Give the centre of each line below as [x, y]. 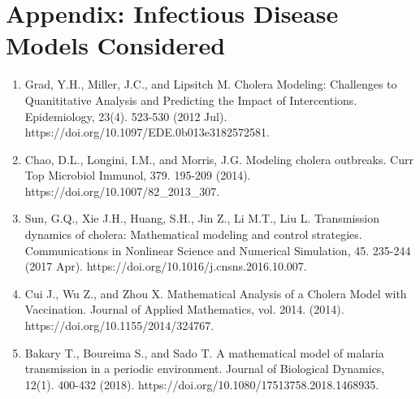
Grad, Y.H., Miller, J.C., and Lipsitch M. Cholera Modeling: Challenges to [211, 84]
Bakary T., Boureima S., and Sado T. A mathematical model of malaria [204, 352]
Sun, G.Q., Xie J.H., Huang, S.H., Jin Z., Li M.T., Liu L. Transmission [202, 218]
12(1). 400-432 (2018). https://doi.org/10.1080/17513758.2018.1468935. [202, 384]
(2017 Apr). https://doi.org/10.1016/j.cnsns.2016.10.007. [166, 266]
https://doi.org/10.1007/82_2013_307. [122, 191]
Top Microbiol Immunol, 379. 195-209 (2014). [138, 175]
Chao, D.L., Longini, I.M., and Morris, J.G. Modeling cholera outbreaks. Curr [219, 159]
